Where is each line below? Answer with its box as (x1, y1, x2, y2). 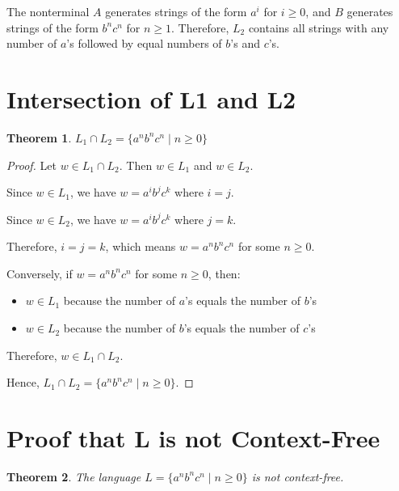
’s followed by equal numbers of (66, 35, 222, 52)
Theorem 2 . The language (6, 468, 141, 485)
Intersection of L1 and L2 (6, 82, 296, 115)
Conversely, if (6, 265, 73, 281)
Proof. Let (6, 156, 57, 173)
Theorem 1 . (6, 129, 72, 146)
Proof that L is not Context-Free (6, 421, 380, 455)
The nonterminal (6, 3, 90, 19)
